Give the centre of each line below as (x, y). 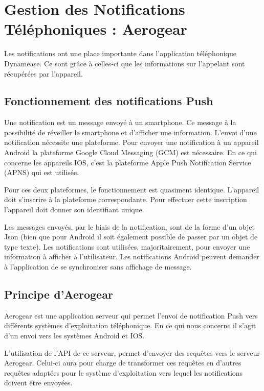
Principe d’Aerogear (59, 294)
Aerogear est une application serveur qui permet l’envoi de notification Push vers (131, 315)
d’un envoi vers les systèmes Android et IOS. (74, 335)
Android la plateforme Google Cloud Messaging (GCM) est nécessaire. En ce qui (130, 152)
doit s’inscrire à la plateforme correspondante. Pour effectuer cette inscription (126, 199)
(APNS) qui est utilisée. (42, 172)
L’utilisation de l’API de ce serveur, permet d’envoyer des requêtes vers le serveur (132, 352)
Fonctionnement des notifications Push (109, 101)
